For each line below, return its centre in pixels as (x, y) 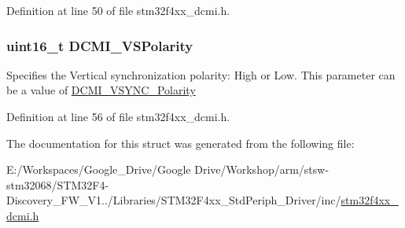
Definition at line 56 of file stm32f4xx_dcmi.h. (118, 116)
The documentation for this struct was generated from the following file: (180, 143)
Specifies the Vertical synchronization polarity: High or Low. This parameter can (201, 74)
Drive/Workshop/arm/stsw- (262, 169)
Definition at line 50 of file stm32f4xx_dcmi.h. (118, 10)
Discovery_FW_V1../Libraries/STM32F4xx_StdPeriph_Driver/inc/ (174, 200)
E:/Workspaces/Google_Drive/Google (99, 169)
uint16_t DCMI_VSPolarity (100, 45)
